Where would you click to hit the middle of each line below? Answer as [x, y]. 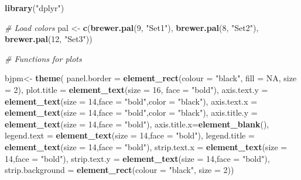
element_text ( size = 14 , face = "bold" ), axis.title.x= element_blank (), [137, 124]
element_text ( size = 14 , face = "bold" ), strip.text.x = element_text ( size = [146, 146]
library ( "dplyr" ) [35, 8]
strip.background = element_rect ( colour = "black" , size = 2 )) [119, 170]
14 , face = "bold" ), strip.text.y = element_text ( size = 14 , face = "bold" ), [137, 158]
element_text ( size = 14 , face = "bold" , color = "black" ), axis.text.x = [131, 101]
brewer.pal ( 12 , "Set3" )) [49, 39]
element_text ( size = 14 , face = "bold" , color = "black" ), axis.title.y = [131, 112]
